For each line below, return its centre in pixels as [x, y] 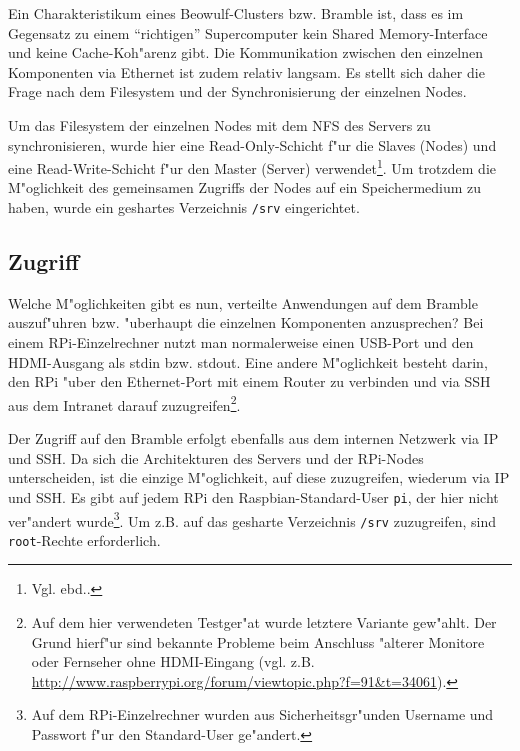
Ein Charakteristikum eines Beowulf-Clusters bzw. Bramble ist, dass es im [236, 13]
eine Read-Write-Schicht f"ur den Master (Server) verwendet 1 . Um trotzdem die [252, 166]
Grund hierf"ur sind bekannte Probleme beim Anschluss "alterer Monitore [258, 641]
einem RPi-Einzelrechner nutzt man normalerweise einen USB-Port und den [241, 342]
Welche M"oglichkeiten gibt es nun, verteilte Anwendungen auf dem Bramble [243, 302]
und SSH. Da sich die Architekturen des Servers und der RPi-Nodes [216, 457]
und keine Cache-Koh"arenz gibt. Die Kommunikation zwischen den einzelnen [245, 52]
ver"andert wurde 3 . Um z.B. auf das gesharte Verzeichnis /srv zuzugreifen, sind [252, 519]
